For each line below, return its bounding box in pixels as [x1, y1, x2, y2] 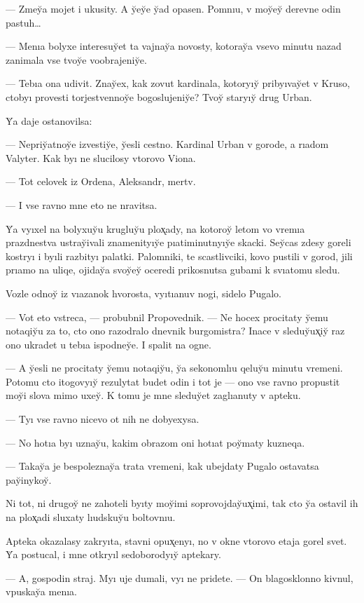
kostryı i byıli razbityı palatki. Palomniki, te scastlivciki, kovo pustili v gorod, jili [6, 248, 353, 263]
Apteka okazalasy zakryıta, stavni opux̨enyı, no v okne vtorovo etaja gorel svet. [6, 533, 347, 548]
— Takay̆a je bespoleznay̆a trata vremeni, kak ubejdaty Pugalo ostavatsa [6, 459, 319, 473]
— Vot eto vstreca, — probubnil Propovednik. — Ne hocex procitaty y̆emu [6, 309, 328, 324]
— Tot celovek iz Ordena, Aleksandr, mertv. [6, 174, 196, 189]
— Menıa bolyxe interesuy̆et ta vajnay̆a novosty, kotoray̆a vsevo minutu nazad [6, 39, 342, 53]
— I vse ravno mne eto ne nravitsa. [6, 197, 157, 212]
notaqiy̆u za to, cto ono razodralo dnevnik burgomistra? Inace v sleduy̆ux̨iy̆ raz [6, 323, 345, 338]
